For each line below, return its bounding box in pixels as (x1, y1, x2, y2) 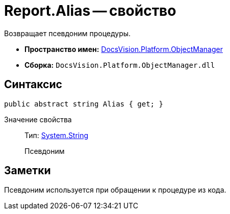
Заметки (4, 164, 51, 177)
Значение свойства (4, 115, 72, 124)
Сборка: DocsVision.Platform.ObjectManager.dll (24, 60, 215, 69)
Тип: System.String (24, 130, 89, 140)
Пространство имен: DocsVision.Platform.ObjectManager (24, 44, 223, 53)
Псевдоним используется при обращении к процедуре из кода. (4, 185, 226, 195)
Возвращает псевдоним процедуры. (4, 29, 131, 38)
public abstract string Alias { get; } (4, 99, 163, 108)
